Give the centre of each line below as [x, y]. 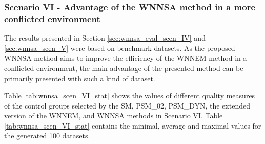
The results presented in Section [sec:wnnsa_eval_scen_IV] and [105, 38]
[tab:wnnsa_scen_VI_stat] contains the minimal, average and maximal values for [133, 125]
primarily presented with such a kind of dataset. [80, 78]
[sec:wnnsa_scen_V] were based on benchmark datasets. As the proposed [120, 48]
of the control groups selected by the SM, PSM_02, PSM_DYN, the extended [127, 105]
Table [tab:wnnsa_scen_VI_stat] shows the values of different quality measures [130, 95]
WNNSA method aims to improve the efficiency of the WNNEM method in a [126, 58]
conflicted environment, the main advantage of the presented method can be [124, 68]
